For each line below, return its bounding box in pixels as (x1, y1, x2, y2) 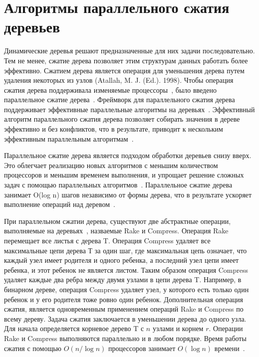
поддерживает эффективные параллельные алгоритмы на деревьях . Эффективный (4, 104, 255, 114)
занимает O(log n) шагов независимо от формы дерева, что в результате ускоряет (4, 189, 252, 199)
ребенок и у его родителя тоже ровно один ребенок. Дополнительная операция (4, 294, 244, 304)
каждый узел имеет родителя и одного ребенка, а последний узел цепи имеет (4, 255, 239, 265)
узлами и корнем (152, 323, 204, 334)
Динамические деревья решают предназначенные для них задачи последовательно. (4, 45, 255, 56)
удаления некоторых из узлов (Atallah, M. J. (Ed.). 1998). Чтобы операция (4, 75, 234, 85)
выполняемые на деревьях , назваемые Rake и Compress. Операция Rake (4, 225, 229, 236)
